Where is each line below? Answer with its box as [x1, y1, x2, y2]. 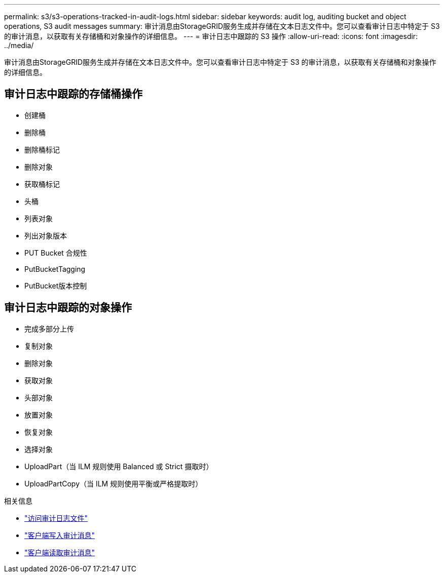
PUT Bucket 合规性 [24, 248, 87, 257]
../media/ [4, 41, 34, 50]
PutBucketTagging [24, 264, 86, 273]
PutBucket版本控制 [24, 281, 87, 290]
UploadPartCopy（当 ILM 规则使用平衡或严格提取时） [24, 479, 203, 488]
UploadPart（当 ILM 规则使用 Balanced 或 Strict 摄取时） [24, 462, 213, 471]
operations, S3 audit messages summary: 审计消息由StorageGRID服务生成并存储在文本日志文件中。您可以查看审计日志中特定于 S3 [4, 22, 440, 30]
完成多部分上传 [24, 324, 74, 333]
